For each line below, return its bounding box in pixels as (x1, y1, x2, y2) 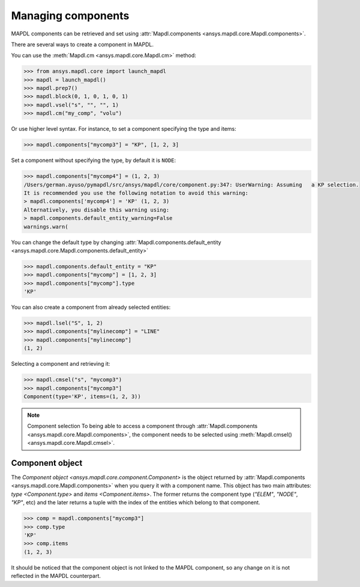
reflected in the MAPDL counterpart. (11, 573, 101, 580)
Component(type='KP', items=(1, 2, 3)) (23, 393, 141, 400)
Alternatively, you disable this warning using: (23, 206, 170, 213)
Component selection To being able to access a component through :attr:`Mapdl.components (27, 423, 258, 430)
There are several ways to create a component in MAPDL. (11, 41, 154, 48)
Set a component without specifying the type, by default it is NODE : (11, 156, 176, 164)
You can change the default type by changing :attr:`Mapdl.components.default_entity (11, 239, 221, 246)
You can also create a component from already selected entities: (11, 303, 171, 311)
